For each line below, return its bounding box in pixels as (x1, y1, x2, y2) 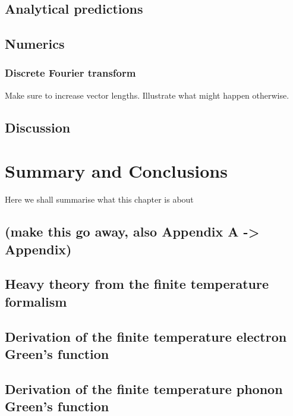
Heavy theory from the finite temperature (5, 275, 269, 293)
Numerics (5, 34, 65, 53)
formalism (5, 292, 67, 310)
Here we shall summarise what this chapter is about (5, 193, 194, 206)
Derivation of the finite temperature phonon (5, 379, 283, 398)
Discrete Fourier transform (5, 65, 136, 80)
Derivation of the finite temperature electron (5, 327, 287, 345)
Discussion (5, 118, 71, 136)
